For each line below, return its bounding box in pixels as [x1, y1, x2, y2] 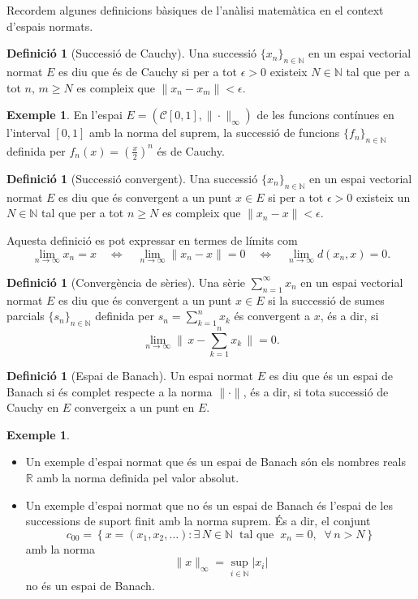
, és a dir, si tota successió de [243, 383, 389, 400]
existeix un [356, 188, 411, 205]
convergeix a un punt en [74, 399, 195, 416]
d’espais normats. [6, 17, 93, 34]
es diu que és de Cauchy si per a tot [58, 62, 238, 79]
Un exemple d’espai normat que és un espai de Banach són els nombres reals [25, 453, 407, 470]
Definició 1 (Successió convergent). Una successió [6, 169, 258, 186]
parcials [6, 307, 45, 324]
